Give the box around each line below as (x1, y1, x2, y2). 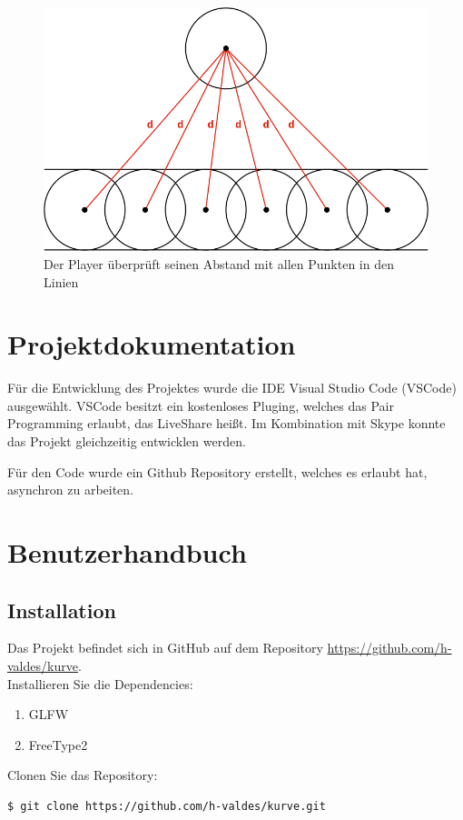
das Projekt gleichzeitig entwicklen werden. (7, 432, 246, 451)
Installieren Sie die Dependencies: (7, 674, 193, 693)
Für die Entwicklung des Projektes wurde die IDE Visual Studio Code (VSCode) (7, 378, 457, 397)
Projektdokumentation (7, 325, 296, 363)
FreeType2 (28, 735, 88, 754)
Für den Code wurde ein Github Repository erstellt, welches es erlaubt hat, (7, 462, 428, 481)
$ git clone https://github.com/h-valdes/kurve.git (7, 800, 326, 813)
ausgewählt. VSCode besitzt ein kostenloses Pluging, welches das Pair (7, 395, 394, 415)
